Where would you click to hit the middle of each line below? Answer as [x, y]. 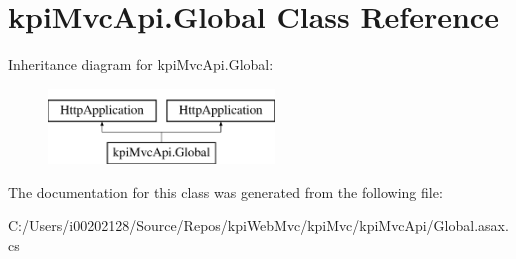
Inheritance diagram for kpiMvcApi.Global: [141, 64]
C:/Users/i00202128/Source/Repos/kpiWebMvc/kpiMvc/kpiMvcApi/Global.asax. [258, 225]
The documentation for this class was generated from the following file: [225, 191]
